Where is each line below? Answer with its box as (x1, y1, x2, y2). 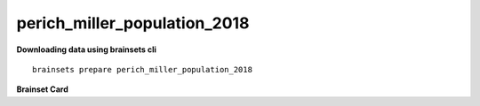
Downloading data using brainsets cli (16, 44, 157, 55)
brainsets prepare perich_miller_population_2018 (32, 64, 253, 74)
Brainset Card (16, 84, 68, 95)
